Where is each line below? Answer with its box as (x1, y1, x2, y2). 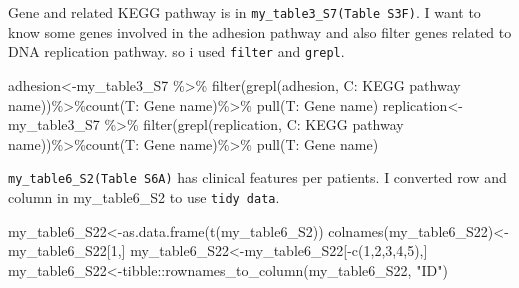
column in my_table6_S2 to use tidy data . (8, 186, 280, 207)
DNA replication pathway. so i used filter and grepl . (8, 41, 345, 62)
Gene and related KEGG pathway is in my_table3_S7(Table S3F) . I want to (8, 2, 481, 22)
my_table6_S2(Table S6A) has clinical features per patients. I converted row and (8, 167, 507, 188)
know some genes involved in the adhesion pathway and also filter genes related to (8, 21, 512, 42)
